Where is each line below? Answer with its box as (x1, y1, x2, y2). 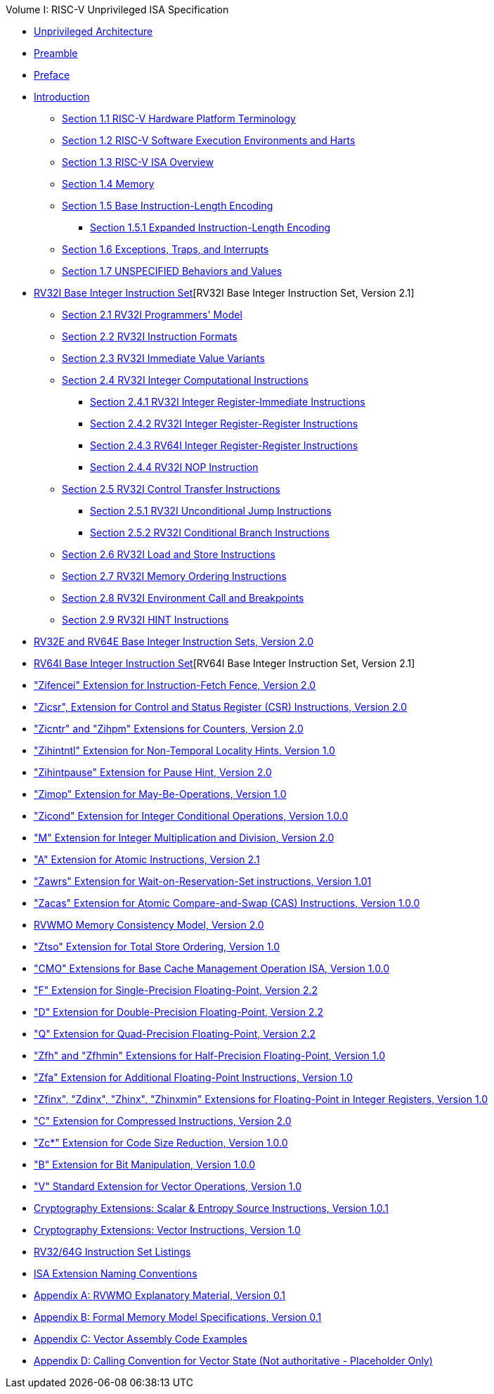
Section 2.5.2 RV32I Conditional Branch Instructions (90, 527, 330, 538)
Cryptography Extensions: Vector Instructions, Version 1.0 (34, 1224, 301, 1236)
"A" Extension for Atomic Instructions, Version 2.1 (34, 853, 260, 865)
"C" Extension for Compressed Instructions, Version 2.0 (34, 1115, 292, 1127)
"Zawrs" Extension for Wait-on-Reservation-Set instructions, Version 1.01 (34, 875, 372, 887)
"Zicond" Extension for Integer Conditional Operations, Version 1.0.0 (34, 810, 349, 822)
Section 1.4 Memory (62, 178, 155, 190)
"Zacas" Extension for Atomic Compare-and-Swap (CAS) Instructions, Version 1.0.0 (34, 897, 420, 909)
